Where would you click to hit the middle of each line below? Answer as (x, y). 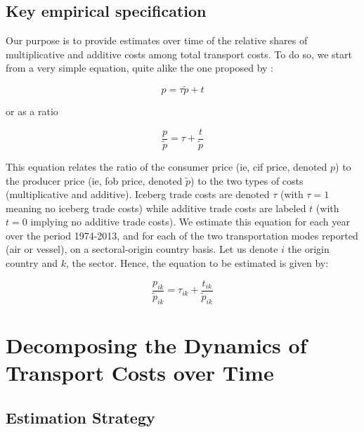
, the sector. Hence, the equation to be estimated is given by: (197, 263)
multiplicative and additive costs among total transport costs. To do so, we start (179, 54)
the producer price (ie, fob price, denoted (94, 180)
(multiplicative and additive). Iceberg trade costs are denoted (138, 194)
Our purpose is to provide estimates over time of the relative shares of (157, 40)
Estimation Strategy (80, 417)
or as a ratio (32, 111)
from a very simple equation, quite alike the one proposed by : (140, 68)
